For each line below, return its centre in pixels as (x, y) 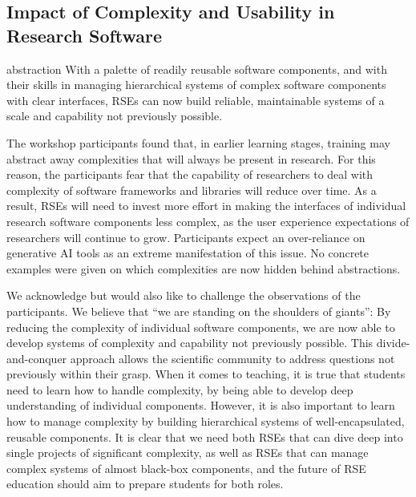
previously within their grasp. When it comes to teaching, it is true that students (206, 374)
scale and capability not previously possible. (115, 116)
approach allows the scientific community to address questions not (232, 358)
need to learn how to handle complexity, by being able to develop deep (180, 389)
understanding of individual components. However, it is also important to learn (201, 405)
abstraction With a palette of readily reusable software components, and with (197, 69)
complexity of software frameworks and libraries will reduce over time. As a (192, 190)
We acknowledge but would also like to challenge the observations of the (184, 295)
